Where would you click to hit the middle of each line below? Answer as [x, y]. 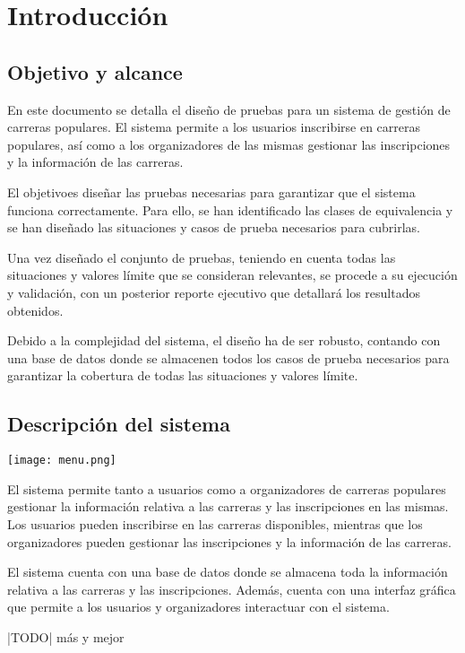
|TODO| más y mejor [66, 636]
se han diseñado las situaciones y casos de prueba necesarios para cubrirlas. [214, 227]
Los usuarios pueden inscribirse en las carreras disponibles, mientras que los [215, 523]
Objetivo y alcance [95, 71]
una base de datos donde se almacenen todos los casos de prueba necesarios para [228, 357]
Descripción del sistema [119, 424]
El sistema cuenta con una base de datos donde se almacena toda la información [228, 572]
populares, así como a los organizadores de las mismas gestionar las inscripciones [229, 144]
